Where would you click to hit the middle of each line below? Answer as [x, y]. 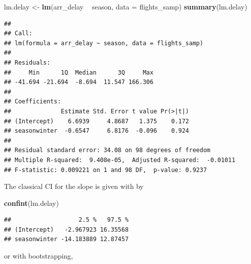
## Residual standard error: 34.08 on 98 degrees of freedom [107, 150]
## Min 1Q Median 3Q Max [79, 72]
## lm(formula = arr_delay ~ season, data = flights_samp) [104, 43]
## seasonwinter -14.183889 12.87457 [66, 239]
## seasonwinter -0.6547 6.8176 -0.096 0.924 [97, 131]
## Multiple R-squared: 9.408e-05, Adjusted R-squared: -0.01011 [120, 160]
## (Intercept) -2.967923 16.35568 [66, 229]
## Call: [18, 34]
